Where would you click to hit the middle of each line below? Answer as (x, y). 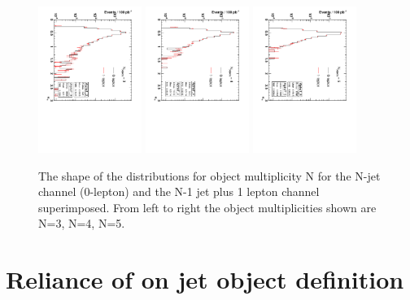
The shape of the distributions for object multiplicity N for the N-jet (209, 175)
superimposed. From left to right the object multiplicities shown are (207, 207)
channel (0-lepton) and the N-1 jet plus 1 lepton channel (179, 191)
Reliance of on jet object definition (205, 279)
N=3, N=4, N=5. (82, 223)
